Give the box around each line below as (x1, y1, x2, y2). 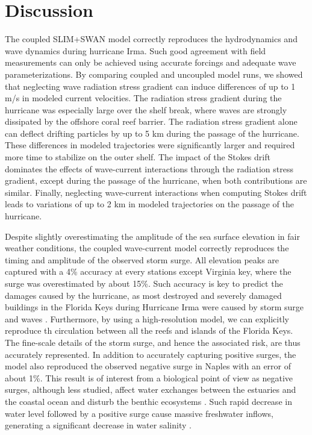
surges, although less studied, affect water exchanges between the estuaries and (5, 383, 296, 396)
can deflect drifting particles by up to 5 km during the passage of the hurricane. (5, 127, 299, 139)
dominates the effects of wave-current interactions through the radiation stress (5, 162, 293, 175)
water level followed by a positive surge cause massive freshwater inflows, (5, 407, 273, 419)
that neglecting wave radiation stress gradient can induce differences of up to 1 (5, 80, 296, 92)
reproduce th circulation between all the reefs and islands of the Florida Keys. (5, 324, 293, 337)
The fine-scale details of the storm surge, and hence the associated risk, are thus (5, 336, 301, 348)
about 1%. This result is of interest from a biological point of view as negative (5, 371, 293, 384)
